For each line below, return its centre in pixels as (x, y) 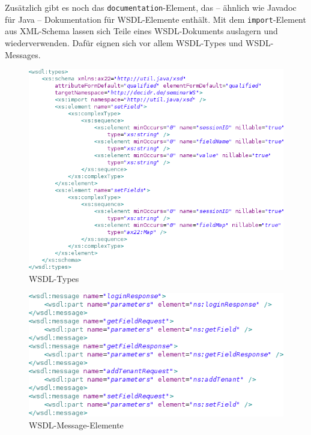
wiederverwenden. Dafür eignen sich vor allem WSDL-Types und (124, 42)
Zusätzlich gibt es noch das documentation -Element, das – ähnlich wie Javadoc (151, 7)
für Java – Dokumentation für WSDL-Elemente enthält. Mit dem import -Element (155, 19)
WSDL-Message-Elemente (76, 424)
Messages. (23, 54)
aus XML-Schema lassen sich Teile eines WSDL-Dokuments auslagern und (141, 31)
